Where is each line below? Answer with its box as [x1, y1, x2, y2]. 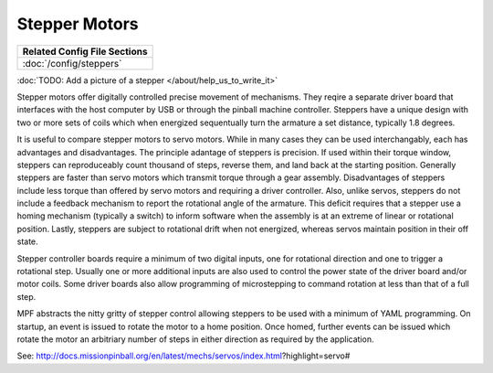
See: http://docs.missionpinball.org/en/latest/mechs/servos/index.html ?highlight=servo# [16, 350, 351, 361]
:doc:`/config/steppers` [22, 57, 122, 69]
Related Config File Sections [22, 45, 148, 58]
